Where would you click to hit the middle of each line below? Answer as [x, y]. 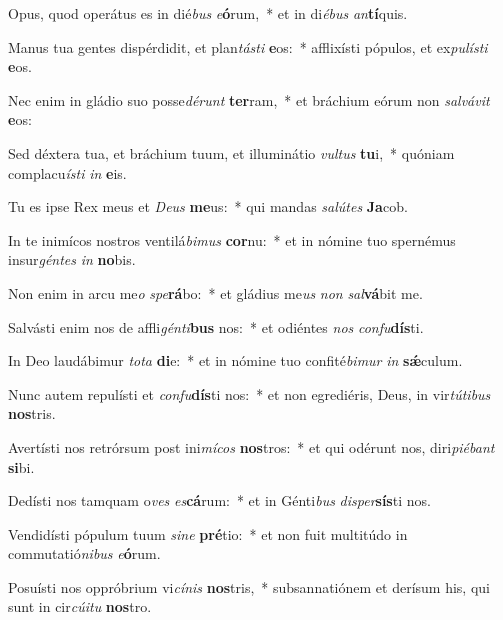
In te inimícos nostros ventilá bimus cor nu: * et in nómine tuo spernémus [232, 239]
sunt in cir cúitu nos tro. [80, 606]
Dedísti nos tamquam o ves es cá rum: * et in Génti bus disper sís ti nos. [219, 500]
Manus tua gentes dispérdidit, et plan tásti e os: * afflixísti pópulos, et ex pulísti [248, 46]
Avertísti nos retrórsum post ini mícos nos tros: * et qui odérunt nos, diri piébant [251, 446]
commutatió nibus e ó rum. [84, 553]
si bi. [21, 466]
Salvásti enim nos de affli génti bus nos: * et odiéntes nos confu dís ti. [216, 326]
